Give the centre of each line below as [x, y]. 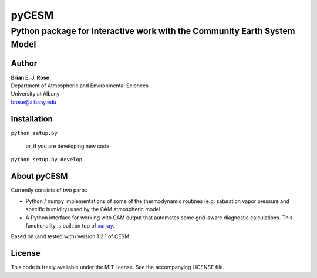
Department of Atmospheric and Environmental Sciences [80, 86]
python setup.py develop [46, 160]
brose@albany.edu [34, 102]
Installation [32, 119]
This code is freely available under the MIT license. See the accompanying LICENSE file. [117, 267]
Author [24, 64]
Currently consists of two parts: [49, 190]
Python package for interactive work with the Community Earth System [153, 31]
